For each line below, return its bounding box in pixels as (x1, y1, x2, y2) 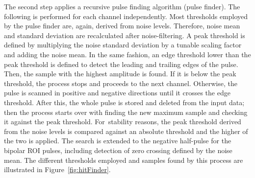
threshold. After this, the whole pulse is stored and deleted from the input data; (4, 97, 245, 107)
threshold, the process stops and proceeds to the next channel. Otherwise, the (4, 78, 237, 88)
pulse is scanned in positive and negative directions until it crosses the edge (4, 88, 230, 98)
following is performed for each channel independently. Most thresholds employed (4, 11, 248, 21)
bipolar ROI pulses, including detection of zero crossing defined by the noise (4, 145, 232, 155)
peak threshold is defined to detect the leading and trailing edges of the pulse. (4, 59, 238, 69)
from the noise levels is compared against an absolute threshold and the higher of (4, 126, 248, 136)
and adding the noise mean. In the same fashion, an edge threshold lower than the (4, 49, 251, 59)
